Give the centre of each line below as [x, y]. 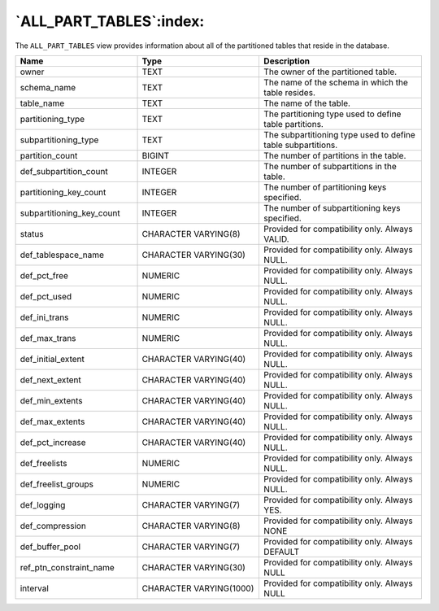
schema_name [48, 87]
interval [34, 588]
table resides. [290, 92]
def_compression [53, 526]
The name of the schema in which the [336, 82]
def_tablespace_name [62, 255]
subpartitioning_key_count [70, 213]
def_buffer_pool [50, 547]
